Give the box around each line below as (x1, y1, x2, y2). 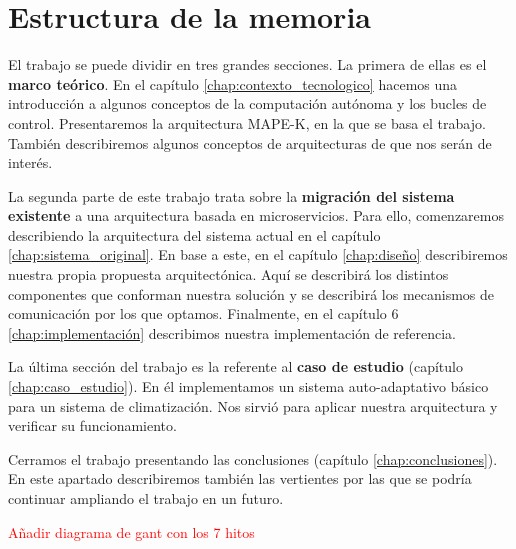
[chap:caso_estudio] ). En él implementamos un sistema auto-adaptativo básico (8, 376, 489, 397)
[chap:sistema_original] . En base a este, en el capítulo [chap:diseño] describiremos (8, 244, 508, 265)
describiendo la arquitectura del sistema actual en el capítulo (8, 224, 381, 245)
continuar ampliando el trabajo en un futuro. (8, 488, 284, 508)
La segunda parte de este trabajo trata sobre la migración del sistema (8, 185, 455, 206)
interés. (8, 152, 53, 173)
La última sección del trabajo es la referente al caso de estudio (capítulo (8, 356, 463, 377)
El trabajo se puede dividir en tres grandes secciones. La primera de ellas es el (8, 54, 487, 75)
